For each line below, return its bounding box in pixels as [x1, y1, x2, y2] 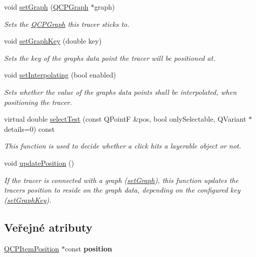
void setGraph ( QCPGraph [4, 2, 89, 12]
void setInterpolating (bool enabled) [4, 69, 116, 80]
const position [65, 243, 112, 253]
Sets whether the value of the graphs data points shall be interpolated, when [4, 86, 237, 97]
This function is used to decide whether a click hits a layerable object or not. [4, 140, 241, 151]
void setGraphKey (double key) [4, 35, 102, 46]
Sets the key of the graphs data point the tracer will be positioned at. [4, 52, 215, 63]
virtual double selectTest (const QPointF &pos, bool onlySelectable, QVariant [4, 114, 246, 124]
